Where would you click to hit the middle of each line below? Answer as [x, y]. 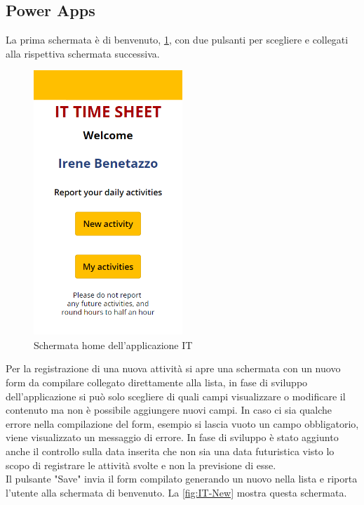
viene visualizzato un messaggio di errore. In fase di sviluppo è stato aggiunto [172, 437]
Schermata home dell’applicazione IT [113, 345]
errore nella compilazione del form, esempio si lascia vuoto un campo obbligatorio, [182, 423]
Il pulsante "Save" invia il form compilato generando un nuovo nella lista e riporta [182, 479]
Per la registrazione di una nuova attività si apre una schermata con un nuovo [173, 368]
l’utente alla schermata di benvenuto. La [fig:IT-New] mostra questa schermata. [176, 492]
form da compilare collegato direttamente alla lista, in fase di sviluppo [157, 382]
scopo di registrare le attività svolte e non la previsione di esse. [141, 465]
